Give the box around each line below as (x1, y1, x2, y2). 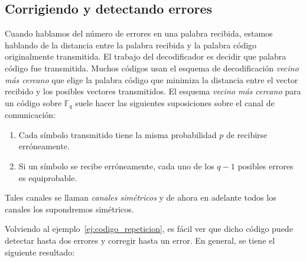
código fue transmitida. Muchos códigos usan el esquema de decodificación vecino (5, 61, 299, 74)
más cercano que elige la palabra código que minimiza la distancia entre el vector (5, 73, 298, 86)
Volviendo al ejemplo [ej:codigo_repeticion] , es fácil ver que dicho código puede (5, 222, 293, 235)
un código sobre (5, 96, 62, 109)
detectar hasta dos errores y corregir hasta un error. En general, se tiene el (5, 234, 275, 246)
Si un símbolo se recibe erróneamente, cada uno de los (18, 160, 214, 172)
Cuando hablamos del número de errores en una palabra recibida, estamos (5, 27, 273, 40)
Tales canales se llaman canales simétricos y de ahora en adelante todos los (5, 191, 276, 204)
